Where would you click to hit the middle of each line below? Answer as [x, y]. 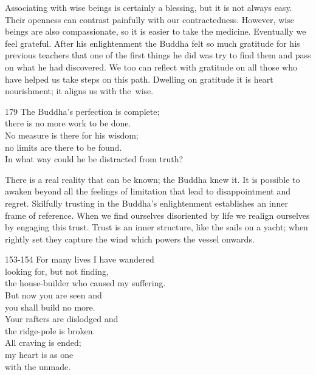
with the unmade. [38, 366]
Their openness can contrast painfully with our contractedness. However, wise [149, 19]
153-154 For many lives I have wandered [80, 259]
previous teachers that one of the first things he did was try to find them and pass [158, 55]
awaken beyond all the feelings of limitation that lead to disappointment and [148, 191]
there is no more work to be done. [68, 123]
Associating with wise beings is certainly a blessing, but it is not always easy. [149, 7]
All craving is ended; [43, 342]
